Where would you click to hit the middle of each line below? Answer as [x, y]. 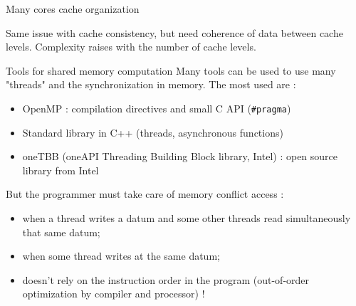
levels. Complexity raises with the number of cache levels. [131, 47]
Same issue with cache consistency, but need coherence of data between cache [174, 32]
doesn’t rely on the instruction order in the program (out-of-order [166, 279]
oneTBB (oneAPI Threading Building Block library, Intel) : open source [180, 156]
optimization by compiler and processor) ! [114, 294]
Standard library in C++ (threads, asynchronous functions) [153, 132]
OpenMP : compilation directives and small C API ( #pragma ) [157, 108]
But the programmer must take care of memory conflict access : [145, 194]
